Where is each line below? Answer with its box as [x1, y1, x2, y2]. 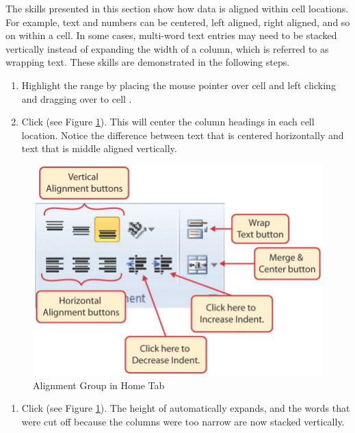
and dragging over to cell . [21, 91, 132, 106]
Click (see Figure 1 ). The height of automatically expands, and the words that [21, 401, 350, 415]
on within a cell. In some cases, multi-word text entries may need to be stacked [5, 28, 337, 42]
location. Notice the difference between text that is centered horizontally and [21, 127, 344, 142]
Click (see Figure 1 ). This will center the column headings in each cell [21, 114, 315, 129]
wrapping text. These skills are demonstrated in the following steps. [5, 55, 290, 69]
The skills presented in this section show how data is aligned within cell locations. [5, 1, 349, 15]
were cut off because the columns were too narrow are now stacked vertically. [21, 414, 345, 428]
